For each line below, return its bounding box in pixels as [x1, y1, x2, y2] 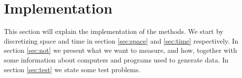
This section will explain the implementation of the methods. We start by [4, 26, 223, 36]
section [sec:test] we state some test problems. [4, 64, 141, 74]
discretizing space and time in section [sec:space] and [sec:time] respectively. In [4, 35, 239, 46]
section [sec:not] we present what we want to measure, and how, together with [4, 45, 237, 55]
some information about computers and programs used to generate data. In [4, 54, 229, 64]
